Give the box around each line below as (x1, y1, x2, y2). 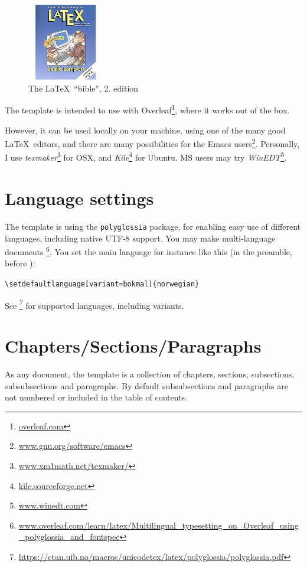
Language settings (5, 185, 154, 210)
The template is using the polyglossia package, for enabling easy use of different (5, 220, 301, 232)
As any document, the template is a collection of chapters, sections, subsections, (5, 368, 295, 380)
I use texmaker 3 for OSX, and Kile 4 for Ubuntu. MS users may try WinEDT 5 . (5, 149, 287, 164)
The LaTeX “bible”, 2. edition (28, 82, 139, 94)
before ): (5, 257, 35, 269)
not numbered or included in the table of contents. (5, 391, 187, 403)
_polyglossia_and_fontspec (18, 530, 120, 543)
